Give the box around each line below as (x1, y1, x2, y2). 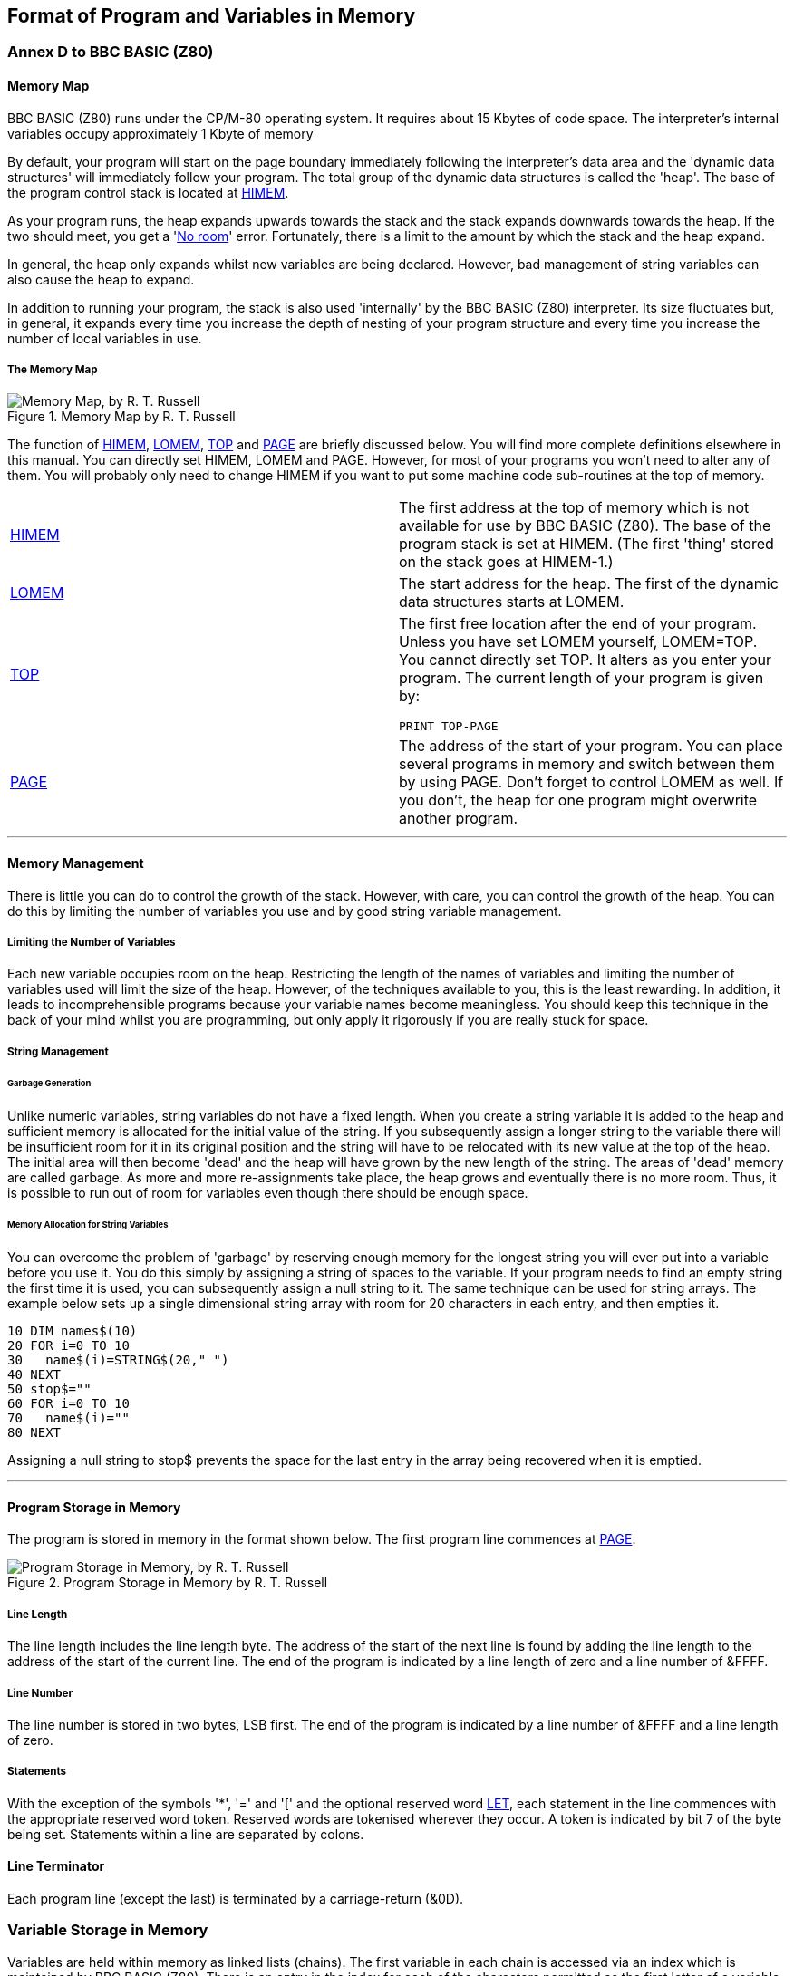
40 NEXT (7, 1367, 62, 1383)
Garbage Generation (7, 1077, 92, 1088)
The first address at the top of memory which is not (399, 498, 750, 517)
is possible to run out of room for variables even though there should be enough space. (7, 1184, 528, 1200)
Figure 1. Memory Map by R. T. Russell (7, 409, 236, 425)
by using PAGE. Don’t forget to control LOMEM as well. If (399, 773, 784, 792)
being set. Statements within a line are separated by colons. (7, 1826, 364, 1842)
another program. (399, 809, 518, 828)
